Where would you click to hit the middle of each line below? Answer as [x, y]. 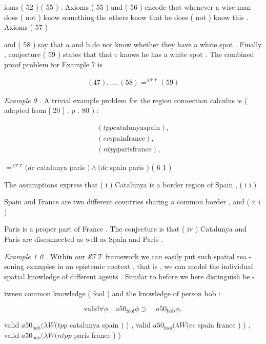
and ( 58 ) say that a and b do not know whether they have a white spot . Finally [133, 44]
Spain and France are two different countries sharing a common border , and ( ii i [132, 202]
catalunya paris [61, 167]
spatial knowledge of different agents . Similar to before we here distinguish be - [129, 276]
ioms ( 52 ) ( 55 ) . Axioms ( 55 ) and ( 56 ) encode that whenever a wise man [128, 7]
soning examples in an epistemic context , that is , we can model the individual [129, 266]
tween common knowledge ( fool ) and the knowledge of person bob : [112, 293]
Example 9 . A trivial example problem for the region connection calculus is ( [126, 100]
